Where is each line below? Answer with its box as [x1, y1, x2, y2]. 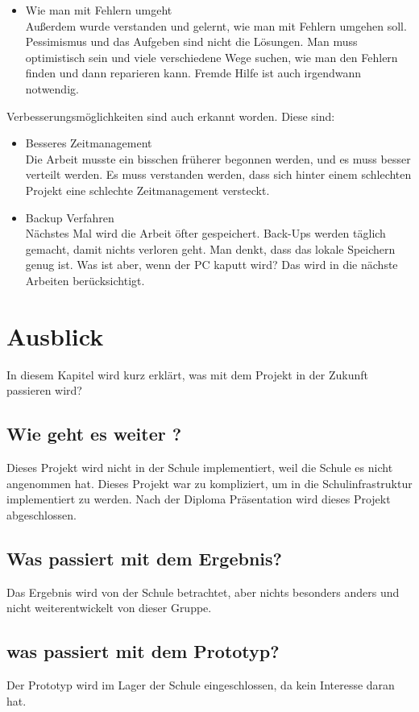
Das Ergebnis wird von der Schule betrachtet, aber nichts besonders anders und [6, 583, 400, 600]
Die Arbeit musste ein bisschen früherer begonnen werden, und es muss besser [25, 150, 411, 167]
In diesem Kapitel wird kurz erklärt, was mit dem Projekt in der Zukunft [6, 366, 368, 383]
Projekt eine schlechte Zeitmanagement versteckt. [25, 181, 270, 198]
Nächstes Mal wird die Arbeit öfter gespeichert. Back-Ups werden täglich [25, 225, 386, 242]
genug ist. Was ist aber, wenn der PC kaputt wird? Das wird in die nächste [25, 256, 398, 273]
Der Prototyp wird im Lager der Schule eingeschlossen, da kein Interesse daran [6, 676, 395, 693]
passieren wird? [6, 382, 82, 399]
